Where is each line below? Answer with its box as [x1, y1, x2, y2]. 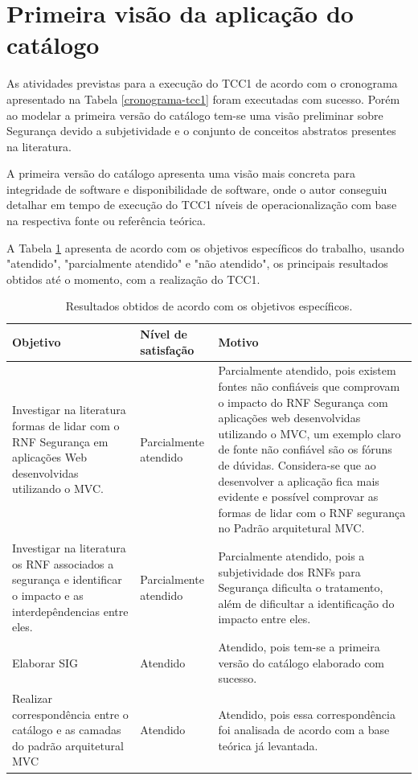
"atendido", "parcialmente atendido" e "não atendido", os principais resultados [6, 255, 388, 272]
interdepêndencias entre [12, 602, 129, 619]
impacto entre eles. [218, 610, 311, 627]
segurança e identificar [12, 571, 122, 588]
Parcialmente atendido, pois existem [218, 362, 396, 379]
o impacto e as [12, 587, 84, 604]
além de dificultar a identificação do [218, 594, 395, 611]
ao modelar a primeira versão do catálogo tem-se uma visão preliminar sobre [6, 106, 383, 123]
